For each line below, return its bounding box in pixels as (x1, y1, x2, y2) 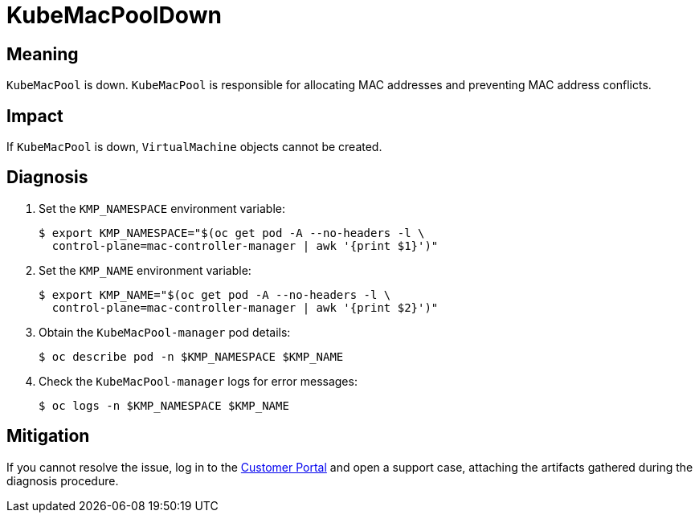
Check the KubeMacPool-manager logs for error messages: (39, 374, 358, 388)
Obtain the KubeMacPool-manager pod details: (39, 325, 291, 339)
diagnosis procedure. (6, 473, 119, 488)
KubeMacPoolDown (6, 2, 222, 29)
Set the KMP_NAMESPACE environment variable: (39, 201, 286, 215)
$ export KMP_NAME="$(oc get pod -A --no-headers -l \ (39, 288, 391, 301)
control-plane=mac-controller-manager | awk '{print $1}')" (51, 239, 439, 252)
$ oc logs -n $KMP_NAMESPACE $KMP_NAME (39, 398, 289, 412)
